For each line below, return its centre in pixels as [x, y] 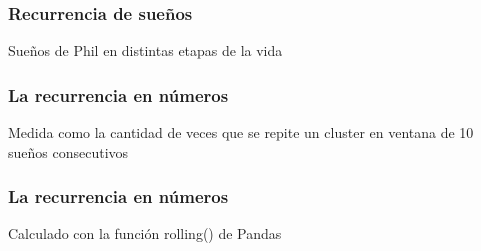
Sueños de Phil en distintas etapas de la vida [145, 50]
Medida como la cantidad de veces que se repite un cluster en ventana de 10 [241, 132]
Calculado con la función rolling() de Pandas [145, 233]
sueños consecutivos [68, 151]
